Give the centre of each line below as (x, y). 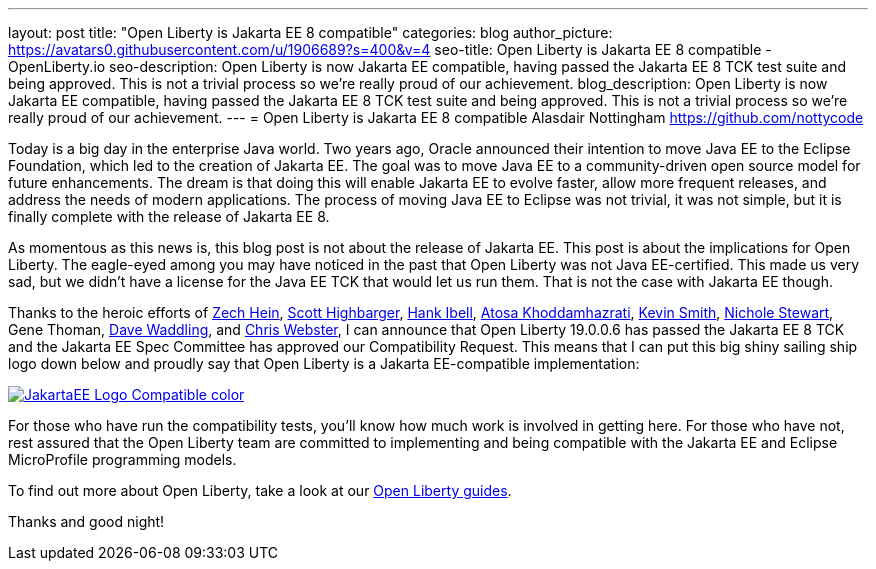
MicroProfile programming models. (122, 459)
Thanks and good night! (86, 521)
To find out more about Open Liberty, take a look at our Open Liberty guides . (260, 490)
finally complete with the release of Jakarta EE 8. (169, 216)
